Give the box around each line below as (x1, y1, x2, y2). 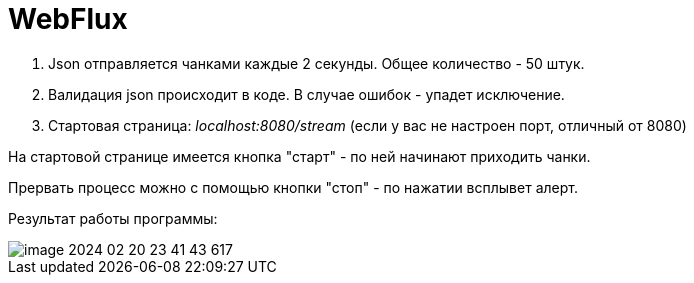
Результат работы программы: (8, 209, 218, 227)
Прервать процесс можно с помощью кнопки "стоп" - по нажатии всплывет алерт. (8, 178, 578, 196)
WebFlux (8, 2, 128, 36)
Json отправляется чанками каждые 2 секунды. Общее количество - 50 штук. (48, 54, 585, 72)
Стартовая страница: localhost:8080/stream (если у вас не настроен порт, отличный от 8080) (48, 116, 687, 134)
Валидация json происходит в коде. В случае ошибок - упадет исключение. (48, 85, 565, 103)
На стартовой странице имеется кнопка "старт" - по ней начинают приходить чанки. (8, 147, 591, 165)
